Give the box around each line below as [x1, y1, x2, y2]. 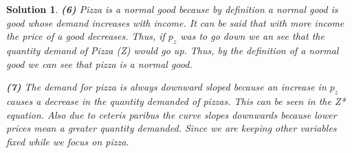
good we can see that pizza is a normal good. [6, 56, 192, 71]
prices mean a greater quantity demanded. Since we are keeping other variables [6, 121, 337, 135]
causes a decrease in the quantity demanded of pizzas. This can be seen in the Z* [6, 93, 346, 108]
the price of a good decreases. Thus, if [6, 29, 165, 43]
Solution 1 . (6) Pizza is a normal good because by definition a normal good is [6, 2, 338, 16]
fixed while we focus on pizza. [6, 134, 129, 148]
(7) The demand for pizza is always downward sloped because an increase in [6, 80, 327, 94]
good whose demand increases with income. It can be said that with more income [6, 15, 344, 30]
